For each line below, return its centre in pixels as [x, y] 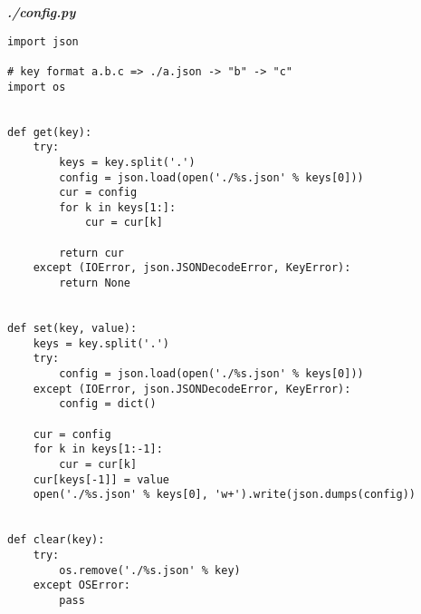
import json [43, 41]
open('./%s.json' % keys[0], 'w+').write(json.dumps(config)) [225, 495]
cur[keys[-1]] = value [101, 479]
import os [37, 87]
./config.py [42, 12]
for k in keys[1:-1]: [98, 449]
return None [95, 283]
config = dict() [108, 404]
